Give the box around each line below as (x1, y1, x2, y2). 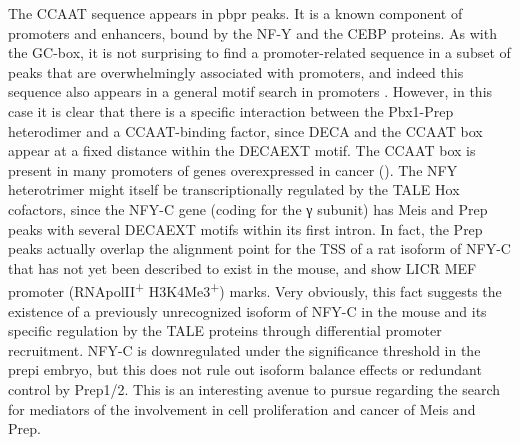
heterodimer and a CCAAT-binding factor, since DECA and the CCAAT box (8, 120, 483, 141)
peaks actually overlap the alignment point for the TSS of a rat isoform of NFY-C (8, 238, 511, 259)
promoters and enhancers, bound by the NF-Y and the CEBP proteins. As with (8, 22, 497, 43)
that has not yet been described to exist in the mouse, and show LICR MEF (8, 257, 477, 278)
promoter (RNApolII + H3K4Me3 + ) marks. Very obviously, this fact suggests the (8, 278, 502, 301)
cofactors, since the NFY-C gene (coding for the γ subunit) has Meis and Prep (8, 198, 488, 219)
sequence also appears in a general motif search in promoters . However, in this (8, 81, 493, 102)
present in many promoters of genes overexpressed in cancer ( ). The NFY (8, 159, 458, 180)
